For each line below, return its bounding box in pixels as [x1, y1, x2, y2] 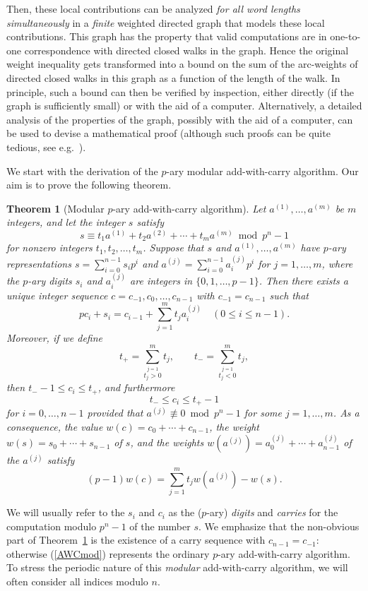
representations [6, 256, 71, 270]
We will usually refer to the [6, 505, 125, 520]
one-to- [330, 29, 361, 44]
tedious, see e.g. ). [6, 139, 86, 154]
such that [269, 287, 309, 302]
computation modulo [6, 518, 97, 533]
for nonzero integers [6, 240, 93, 255]
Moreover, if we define [6, 330, 103, 345]
